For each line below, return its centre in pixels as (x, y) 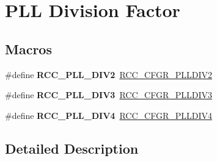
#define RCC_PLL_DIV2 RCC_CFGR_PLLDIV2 (108, 74)
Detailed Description (72, 148)
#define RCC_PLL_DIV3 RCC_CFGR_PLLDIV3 (108, 95)
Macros (28, 48)
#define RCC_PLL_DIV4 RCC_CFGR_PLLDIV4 (108, 115)
